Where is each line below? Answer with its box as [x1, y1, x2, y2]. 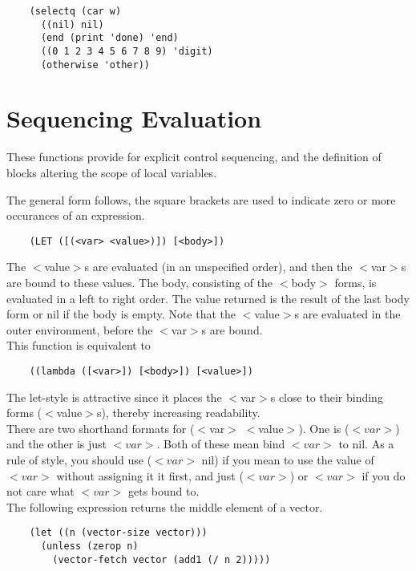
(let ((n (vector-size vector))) [29, 527, 208, 539]
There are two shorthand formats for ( [6, 419, 195, 436]
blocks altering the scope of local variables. [6, 164, 217, 180]
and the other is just [6, 435, 107, 452]
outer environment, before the [6, 321, 153, 338]
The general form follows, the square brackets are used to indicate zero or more [6, 191, 396, 208]
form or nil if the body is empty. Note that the [6, 306, 236, 322]
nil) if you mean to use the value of [201, 452, 374, 468]
